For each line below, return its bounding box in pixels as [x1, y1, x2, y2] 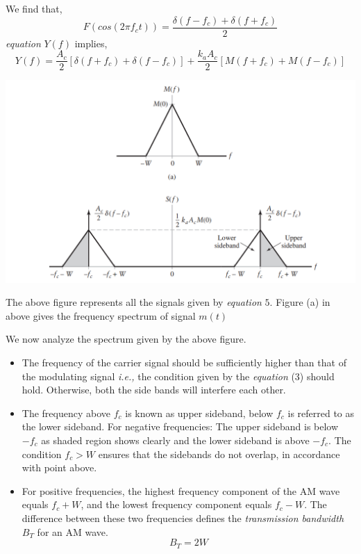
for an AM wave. [37, 524, 108, 539]
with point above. [22, 460, 97, 475]
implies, [74, 35, 108, 50]
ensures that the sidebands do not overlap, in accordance [98, 446, 340, 461]
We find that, [6, 1, 62, 15]
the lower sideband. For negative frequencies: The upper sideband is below [22, 419, 339, 434]
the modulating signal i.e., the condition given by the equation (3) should [22, 368, 335, 383]
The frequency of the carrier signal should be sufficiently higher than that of [22, 355, 346, 370]
